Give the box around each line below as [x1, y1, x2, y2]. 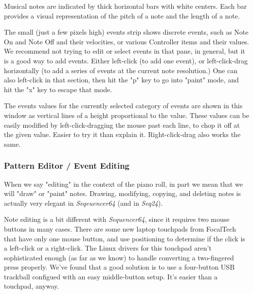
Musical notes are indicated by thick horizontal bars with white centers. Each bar [4, 1, 247, 11]
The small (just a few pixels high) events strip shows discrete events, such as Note [4, 27, 249, 37]
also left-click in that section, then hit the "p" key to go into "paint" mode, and [4, 75, 239, 85]
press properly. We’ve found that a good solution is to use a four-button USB [4, 262, 235, 272]
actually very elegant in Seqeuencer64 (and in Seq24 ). [4, 197, 163, 208]
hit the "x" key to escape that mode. [4, 84, 112, 94]
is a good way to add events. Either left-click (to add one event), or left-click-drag [4, 55, 248, 65]
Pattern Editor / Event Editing [4, 159, 129, 172]
